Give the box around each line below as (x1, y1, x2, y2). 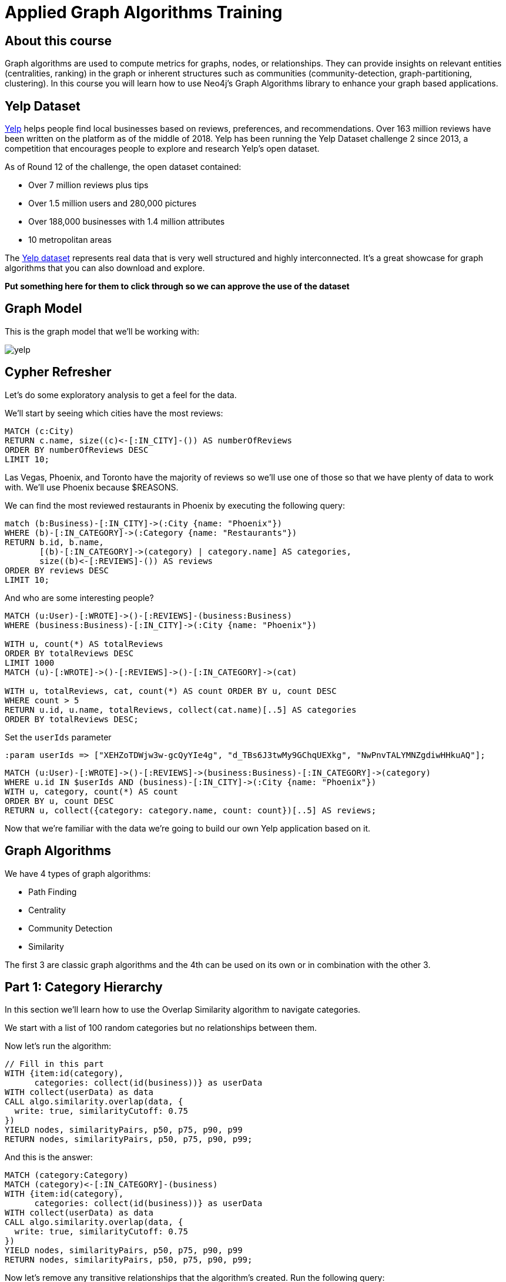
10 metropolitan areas (28, 235, 112, 245)
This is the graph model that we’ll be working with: (5, 326, 199, 336)
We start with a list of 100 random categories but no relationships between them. (5, 1023, 317, 1033)
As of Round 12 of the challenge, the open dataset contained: (5, 162, 242, 172)
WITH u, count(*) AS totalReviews (5, 639, 163, 649)
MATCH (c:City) (5, 426, 75, 436)
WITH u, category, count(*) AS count (5, 786, 179, 796)
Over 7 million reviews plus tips (28, 180, 149, 191)
